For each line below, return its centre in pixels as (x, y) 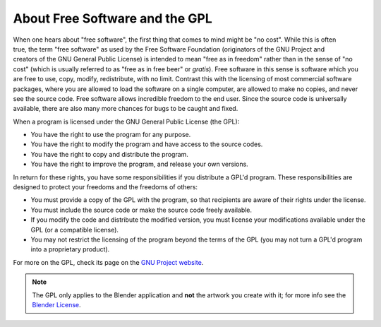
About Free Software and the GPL (113, 18)
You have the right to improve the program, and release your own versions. (139, 164)
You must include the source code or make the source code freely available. (141, 210)
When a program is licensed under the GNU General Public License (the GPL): (126, 121)
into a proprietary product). (70, 249)
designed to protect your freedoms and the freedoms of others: (105, 187)
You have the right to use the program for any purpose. (111, 135)
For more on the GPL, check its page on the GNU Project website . (108, 262)
